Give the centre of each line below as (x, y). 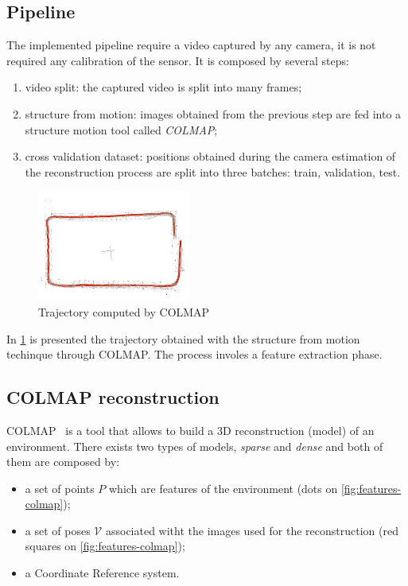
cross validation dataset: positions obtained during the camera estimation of (210, 156)
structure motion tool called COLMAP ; (121, 129)
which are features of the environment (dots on (223, 488)
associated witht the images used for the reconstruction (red (252, 530)
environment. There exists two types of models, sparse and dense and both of (195, 446)
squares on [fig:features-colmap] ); (105, 546)
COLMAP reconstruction (113, 397)
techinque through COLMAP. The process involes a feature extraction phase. (194, 354)
